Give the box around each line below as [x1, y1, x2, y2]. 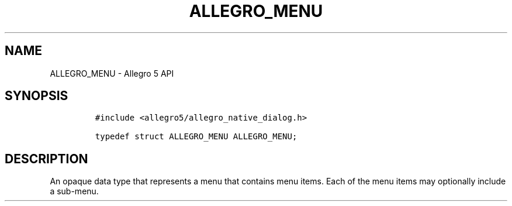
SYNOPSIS [5, 88, 68, 104]
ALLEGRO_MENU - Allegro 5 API [50, 68, 174, 78]
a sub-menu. [50, 186, 99, 197]
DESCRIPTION [5, 151, 88, 166]
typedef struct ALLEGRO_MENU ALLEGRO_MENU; [95, 132, 297, 142]
